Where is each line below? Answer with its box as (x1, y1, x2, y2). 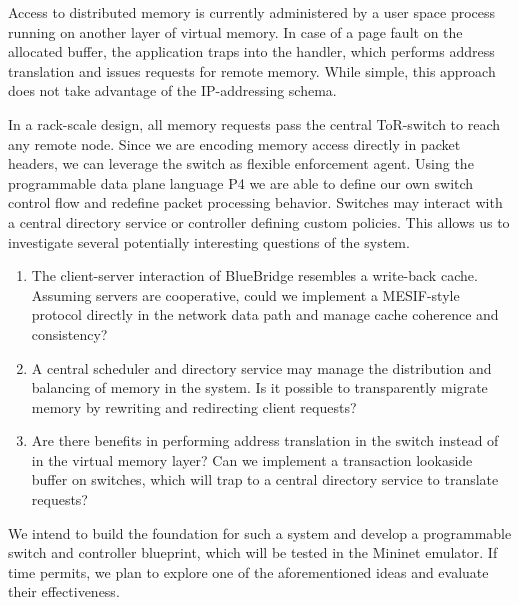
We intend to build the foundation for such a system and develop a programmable (8, 522, 512, 543)
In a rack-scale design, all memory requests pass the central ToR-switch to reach (8, 113, 500, 134)
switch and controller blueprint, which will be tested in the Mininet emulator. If (8, 542, 498, 563)
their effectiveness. (8, 581, 120, 602)
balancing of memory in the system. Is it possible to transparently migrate (31, 377, 488, 398)
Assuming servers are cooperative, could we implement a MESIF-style (31, 284, 460, 305)
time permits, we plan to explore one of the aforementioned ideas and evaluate (8, 561, 489, 582)
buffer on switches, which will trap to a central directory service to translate (31, 469, 499, 490)
